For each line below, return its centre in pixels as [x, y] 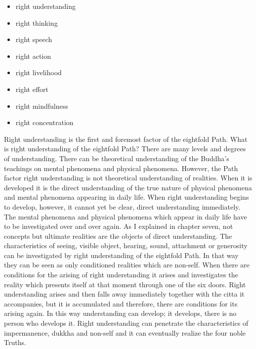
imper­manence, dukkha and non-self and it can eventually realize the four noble [125, 332]
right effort [32, 89]
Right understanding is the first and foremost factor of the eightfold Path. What [126, 139]
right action [33, 56]
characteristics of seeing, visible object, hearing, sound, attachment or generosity [126, 245]
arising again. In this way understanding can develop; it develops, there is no [120, 313]
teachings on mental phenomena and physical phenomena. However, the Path [121, 168]
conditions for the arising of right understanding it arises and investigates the [121, 275]
